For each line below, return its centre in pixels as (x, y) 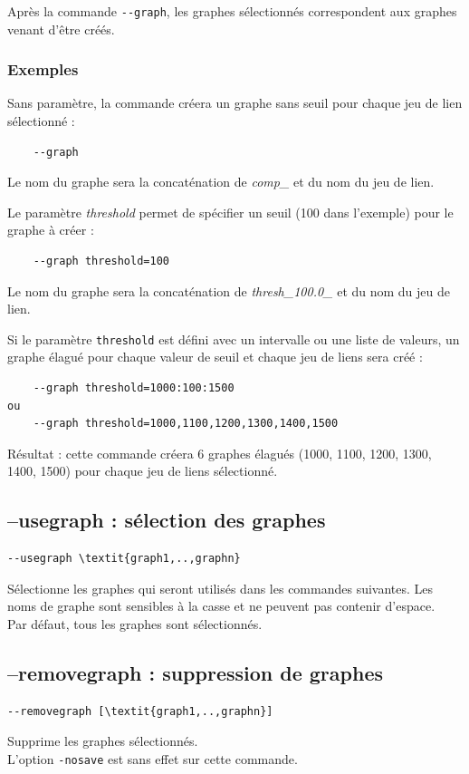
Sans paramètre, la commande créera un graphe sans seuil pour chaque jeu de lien (235, 103)
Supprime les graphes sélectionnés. (103, 741)
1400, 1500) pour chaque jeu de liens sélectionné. (143, 471)
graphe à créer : (51, 230)
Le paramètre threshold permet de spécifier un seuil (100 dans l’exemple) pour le (230, 212)
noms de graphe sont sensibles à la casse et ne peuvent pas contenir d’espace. (221, 606)
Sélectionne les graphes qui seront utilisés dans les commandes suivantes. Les (220, 588)
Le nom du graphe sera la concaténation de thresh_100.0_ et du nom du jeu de (229, 290)
